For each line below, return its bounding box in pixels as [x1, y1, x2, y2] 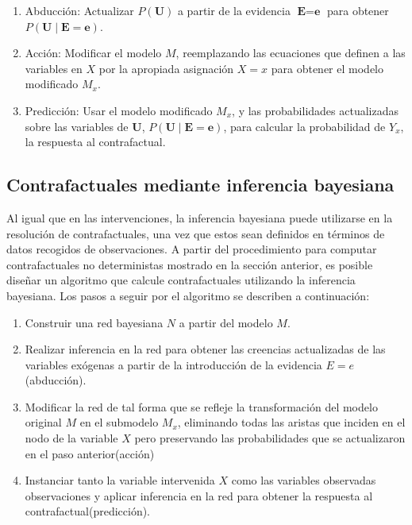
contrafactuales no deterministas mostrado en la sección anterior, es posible [6, 256, 373, 272]
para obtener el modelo [271, 60, 383, 76]
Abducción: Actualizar [25, 2, 134, 18]
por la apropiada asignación [98, 60, 234, 76]
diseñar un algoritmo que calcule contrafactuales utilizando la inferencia [6, 272, 356, 288]
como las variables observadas [231, 472, 376, 488]
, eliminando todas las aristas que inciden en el [177, 414, 406, 430]
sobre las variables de [25, 118, 129, 134]
